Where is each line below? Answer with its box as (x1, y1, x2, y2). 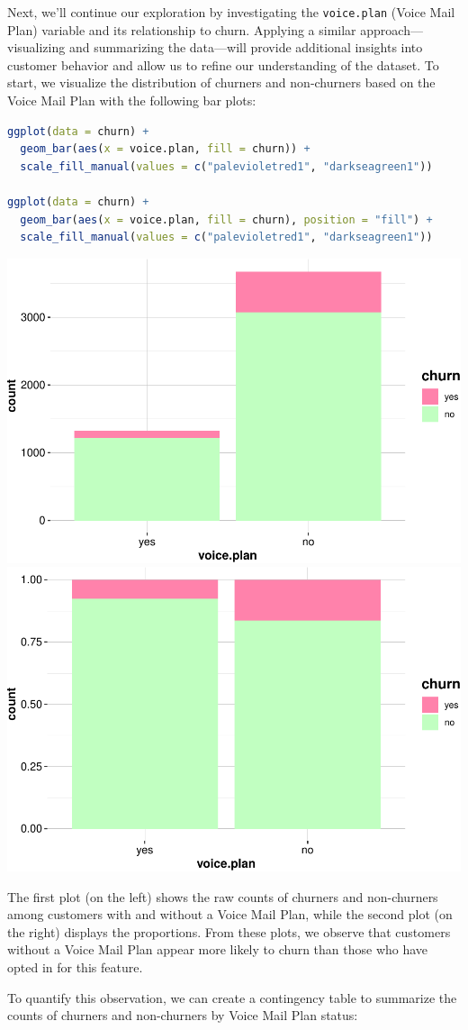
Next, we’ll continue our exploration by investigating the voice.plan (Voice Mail (7, 3, 455, 21)
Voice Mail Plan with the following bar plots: (7, 91, 256, 110)
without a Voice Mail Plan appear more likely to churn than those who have (7, 940, 428, 959)
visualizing (7, 38, 66, 57)
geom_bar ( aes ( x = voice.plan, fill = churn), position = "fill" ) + (20, 213, 433, 226)
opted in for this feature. (7, 957, 143, 976)
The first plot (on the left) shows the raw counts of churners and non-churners (7, 887, 438, 906)
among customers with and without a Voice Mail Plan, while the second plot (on (7, 905, 453, 924)
